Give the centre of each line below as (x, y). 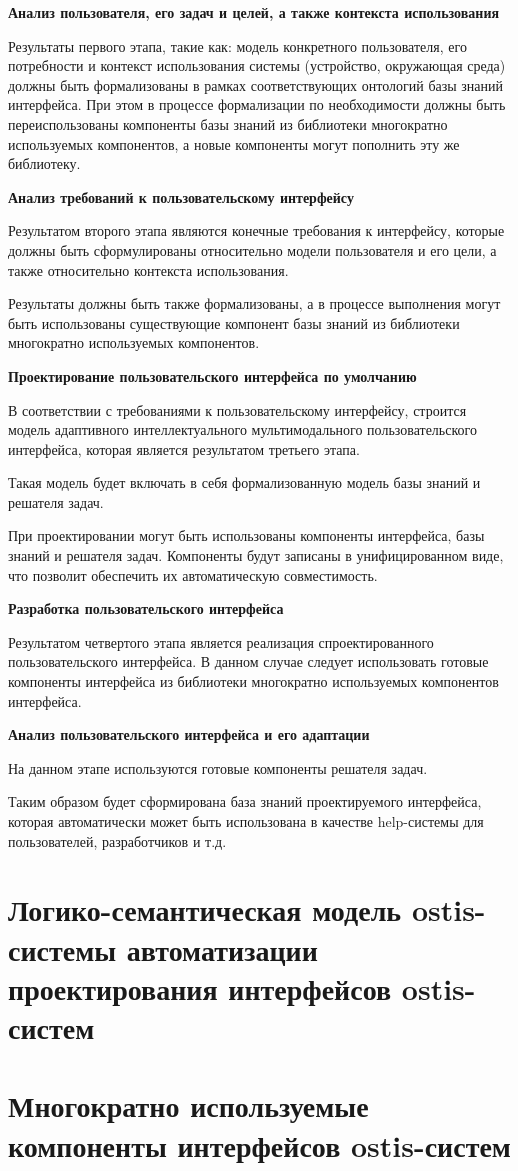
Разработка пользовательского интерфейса (146, 608)
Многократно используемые (188, 1105)
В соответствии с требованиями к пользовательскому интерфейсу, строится (237, 409)
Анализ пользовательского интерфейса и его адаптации (189, 734)
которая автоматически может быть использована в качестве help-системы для (246, 821)
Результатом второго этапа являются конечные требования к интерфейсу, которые (256, 230)
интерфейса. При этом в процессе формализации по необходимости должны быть (257, 104)
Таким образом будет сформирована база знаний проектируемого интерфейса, (245, 801)
